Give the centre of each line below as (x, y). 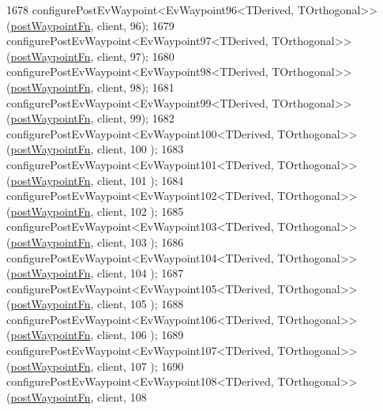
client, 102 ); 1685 (141, 211)
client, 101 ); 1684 (141, 180)
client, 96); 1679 (136, 25)
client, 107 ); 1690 (141, 366)
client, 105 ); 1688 (141, 304)
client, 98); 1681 (136, 87)
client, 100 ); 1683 (141, 149)
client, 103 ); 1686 (141, 241)
